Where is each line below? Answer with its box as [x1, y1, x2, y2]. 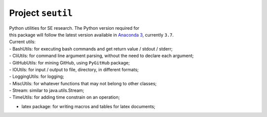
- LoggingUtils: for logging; [9, 73, 64, 79]
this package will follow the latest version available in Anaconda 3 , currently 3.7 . [9, 32, 174, 38]
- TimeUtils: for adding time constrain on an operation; [9, 94, 120, 100]
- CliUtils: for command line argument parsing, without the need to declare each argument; [9, 53, 194, 59]
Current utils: [9, 39, 36, 45]
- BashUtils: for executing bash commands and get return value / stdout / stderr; [9, 46, 173, 52]
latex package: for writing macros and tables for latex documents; [21, 103, 156, 109]
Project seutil [9, 7, 73, 18]
